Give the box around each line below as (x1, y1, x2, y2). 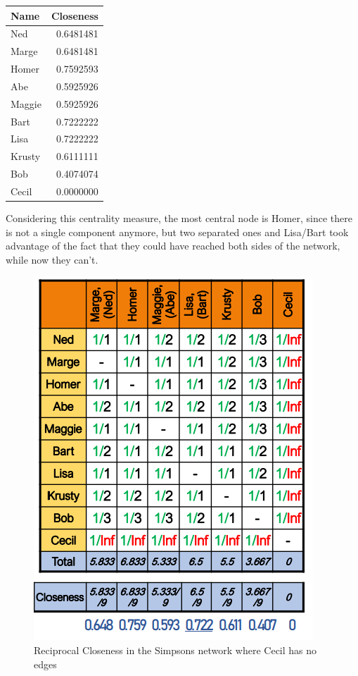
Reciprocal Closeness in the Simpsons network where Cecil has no (34, 643, 317, 657)
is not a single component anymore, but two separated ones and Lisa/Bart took (6, 224, 349, 239)
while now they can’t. (6, 252, 98, 266)
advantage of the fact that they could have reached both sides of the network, (6, 238, 340, 253)
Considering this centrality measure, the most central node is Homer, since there (6, 211, 352, 226)
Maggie (11, 96, 41, 111)
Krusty (11, 149, 41, 164)
